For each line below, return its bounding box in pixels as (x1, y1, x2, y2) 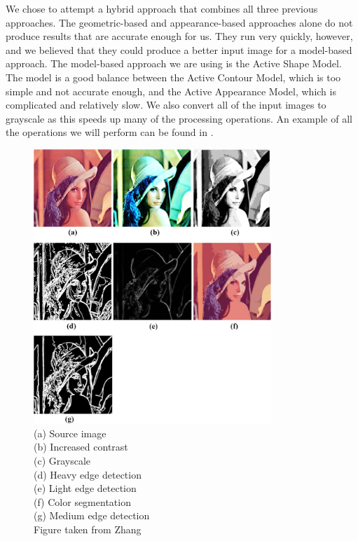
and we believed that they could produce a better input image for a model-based (6, 42, 352, 57)
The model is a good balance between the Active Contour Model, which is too (6, 69, 341, 84)
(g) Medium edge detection (34, 508, 150, 523)
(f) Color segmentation (34, 494, 131, 509)
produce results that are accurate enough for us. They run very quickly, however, (6, 29, 353, 43)
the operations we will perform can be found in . (6, 125, 214, 139)
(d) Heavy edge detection (34, 467, 142, 481)
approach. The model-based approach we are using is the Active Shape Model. (6, 56, 342, 71)
